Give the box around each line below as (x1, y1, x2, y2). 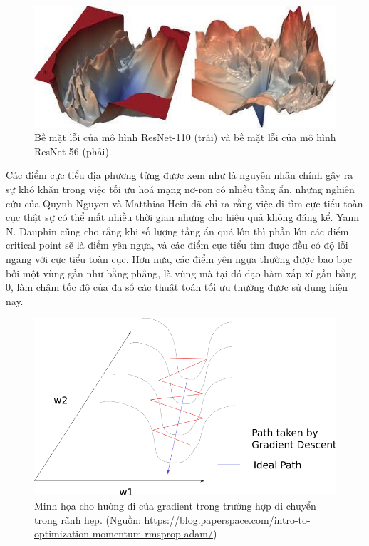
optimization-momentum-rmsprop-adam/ (34, 526, 213, 541)
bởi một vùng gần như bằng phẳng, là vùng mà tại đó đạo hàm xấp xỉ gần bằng (6, 265, 357, 280)
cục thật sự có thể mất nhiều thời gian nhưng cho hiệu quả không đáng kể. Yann (6, 210, 359, 225)
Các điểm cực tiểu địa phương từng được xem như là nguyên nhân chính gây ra (6, 168, 353, 182)
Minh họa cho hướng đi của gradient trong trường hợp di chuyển (34, 498, 316, 513)
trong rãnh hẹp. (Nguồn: (34, 512, 141, 527)
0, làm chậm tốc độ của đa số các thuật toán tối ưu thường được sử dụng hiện (6, 279, 348, 294)
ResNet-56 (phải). (34, 143, 112, 158)
